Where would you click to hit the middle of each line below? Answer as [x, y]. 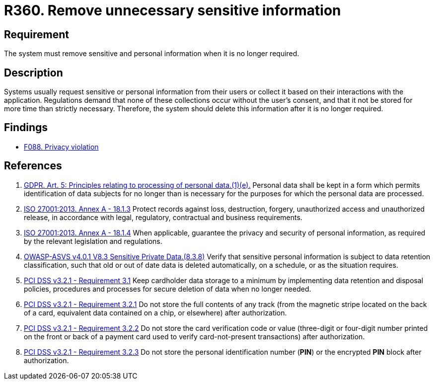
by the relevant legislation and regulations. [93, 241]
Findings [26, 128]
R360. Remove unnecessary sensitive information [173, 10]
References [33, 166]
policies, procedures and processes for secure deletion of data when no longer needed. [168, 289]
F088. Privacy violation [61, 147]
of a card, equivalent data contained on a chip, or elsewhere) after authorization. [155, 312]
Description [34, 73]
